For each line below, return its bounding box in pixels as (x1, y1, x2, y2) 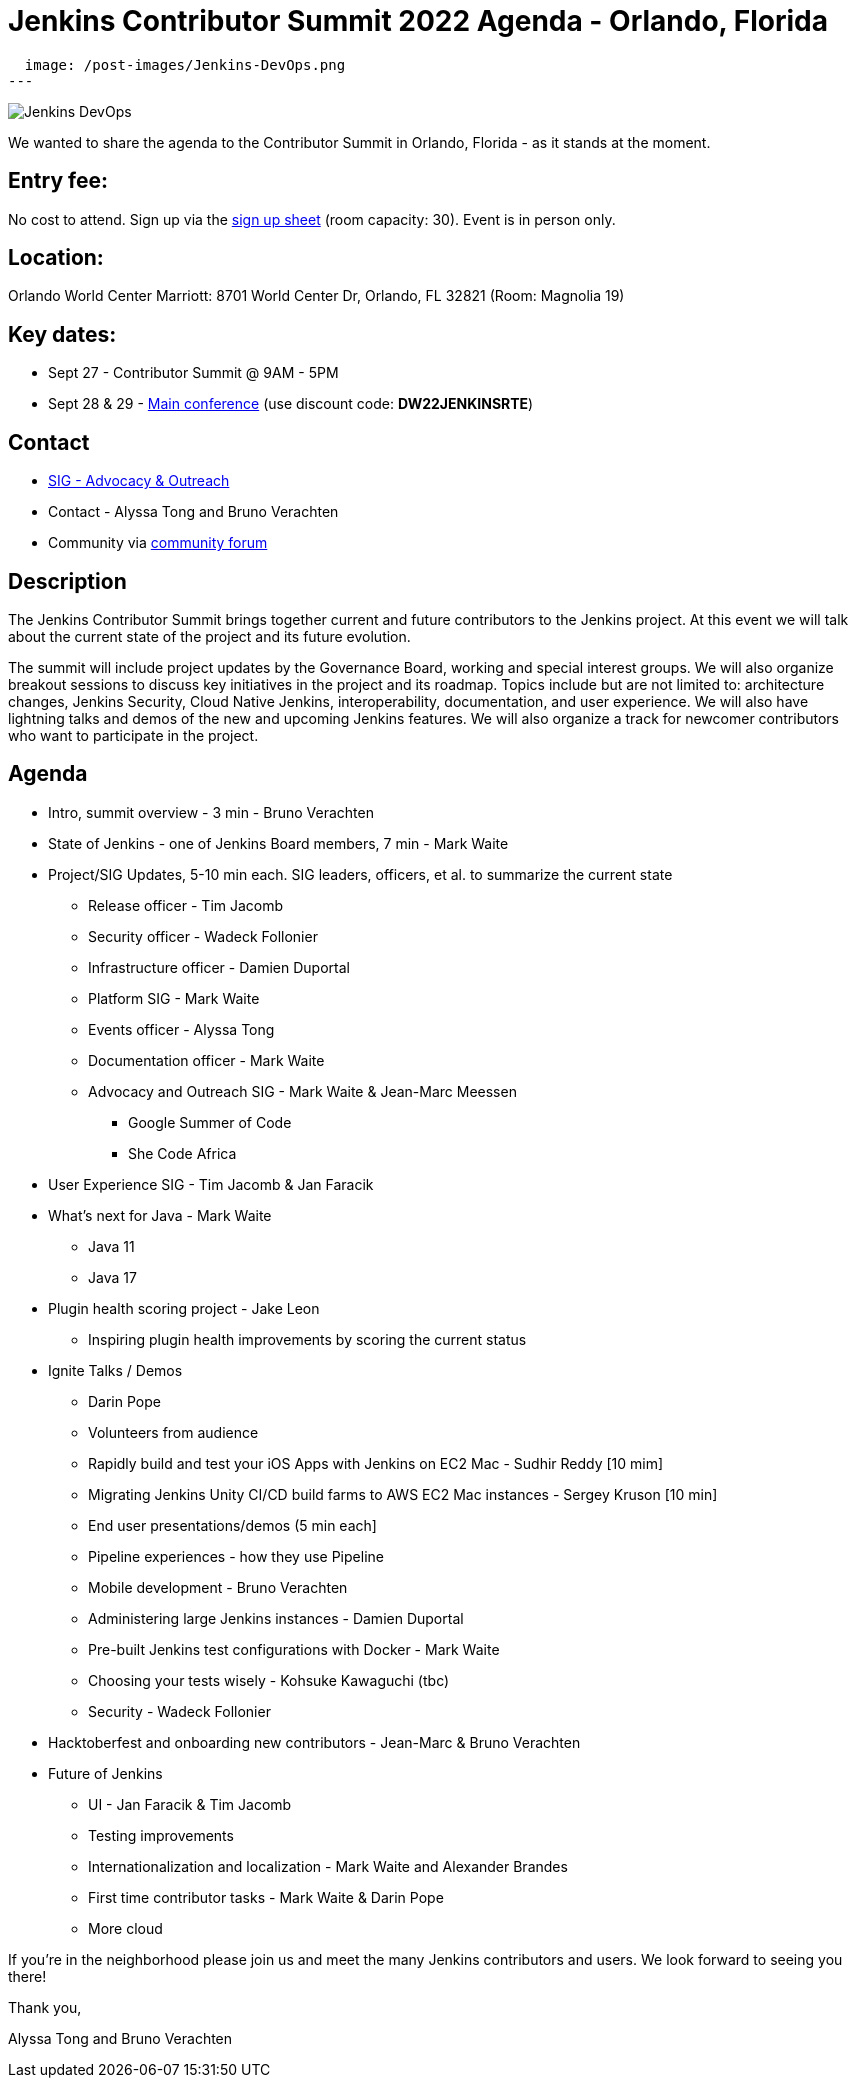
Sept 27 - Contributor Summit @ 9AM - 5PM (48, 364, 339, 382)
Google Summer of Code (128, 1113, 292, 1131)
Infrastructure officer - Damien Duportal (88, 958, 350, 976)
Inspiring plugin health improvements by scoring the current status (88, 1330, 527, 1348)
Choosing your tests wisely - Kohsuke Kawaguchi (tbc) (88, 1671, 450, 1689)
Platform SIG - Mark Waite (88, 989, 260, 1007)
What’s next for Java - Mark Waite (48, 1206, 272, 1224)
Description (8, 568, 127, 594)
